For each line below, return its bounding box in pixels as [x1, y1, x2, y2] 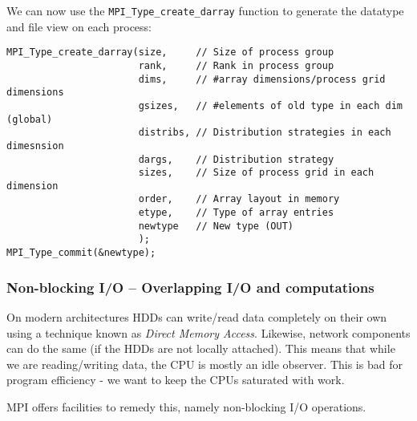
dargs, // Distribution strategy [138, 153, 334, 165]
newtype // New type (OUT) [138, 220, 294, 232]
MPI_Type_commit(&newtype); [6, 247, 156, 259]
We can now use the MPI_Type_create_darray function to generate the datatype [6, 2, 404, 18]
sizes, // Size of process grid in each [138, 167, 374, 179]
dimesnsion [6, 140, 64, 152]
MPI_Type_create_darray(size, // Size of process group [6, 47, 334, 59]
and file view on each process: [6, 18, 152, 34]
